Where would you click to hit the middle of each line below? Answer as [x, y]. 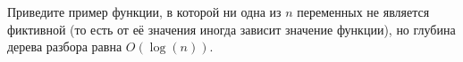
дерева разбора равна [65, 46]
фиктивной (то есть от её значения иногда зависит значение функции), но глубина [231, 29]
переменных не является [363, 12]
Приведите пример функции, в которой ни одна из [144, 12]
